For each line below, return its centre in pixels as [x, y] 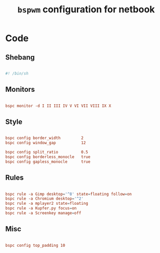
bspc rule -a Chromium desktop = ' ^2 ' [44, 199]
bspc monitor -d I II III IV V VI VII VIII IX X [58, 106]
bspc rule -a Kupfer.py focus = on [41, 208]
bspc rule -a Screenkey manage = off [43, 213]
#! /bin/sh [17, 73]
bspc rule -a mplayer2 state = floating [47, 204]
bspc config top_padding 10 [35, 245]
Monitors [20, 90]
